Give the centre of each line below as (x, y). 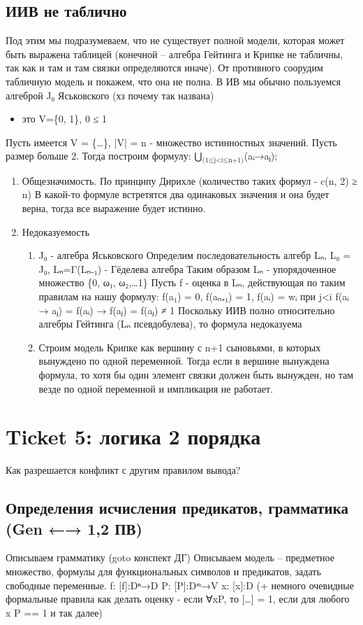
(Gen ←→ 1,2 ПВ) (74, 528)
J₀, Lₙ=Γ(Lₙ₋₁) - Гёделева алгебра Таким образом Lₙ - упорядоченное (187, 268)
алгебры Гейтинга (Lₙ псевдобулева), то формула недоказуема (170, 324)
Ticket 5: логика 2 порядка (133, 436)
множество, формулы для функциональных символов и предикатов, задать (163, 571)
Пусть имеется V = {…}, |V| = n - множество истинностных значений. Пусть (171, 142)
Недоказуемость (56, 231)
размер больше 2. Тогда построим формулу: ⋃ (104, 156)
